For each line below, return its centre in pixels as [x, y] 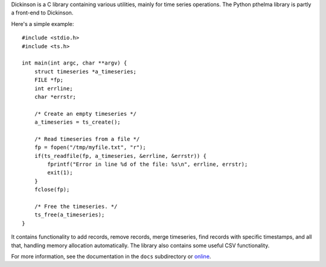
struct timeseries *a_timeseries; [85, 71]
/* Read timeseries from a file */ [87, 139]
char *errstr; [55, 97]
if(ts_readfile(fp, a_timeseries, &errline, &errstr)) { [120, 156]
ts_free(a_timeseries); [69, 215]
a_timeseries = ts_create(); [77, 122]
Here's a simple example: [43, 24]
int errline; [53, 88]
